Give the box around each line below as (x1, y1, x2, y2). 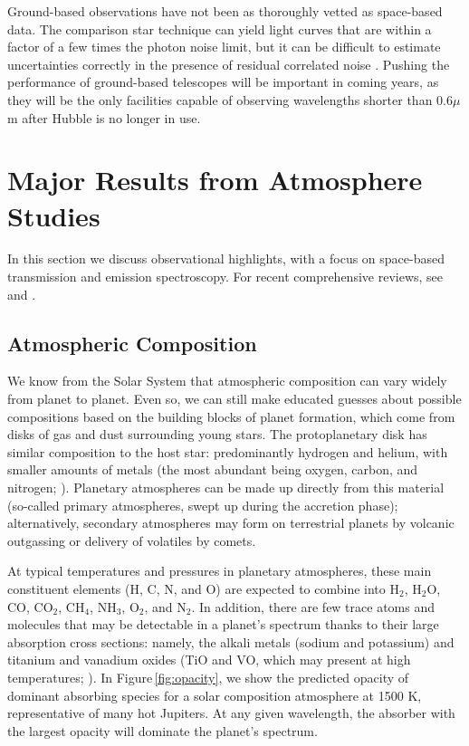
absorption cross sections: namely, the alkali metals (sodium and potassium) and (7, 632, 455, 651)
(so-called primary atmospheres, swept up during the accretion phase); (7, 495, 398, 514)
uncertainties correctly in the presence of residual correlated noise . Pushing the (7, 54, 450, 73)
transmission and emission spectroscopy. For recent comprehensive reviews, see (7, 267, 444, 286)
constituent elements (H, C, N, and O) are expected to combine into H (7, 579, 399, 598)
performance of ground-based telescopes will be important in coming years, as (7, 72, 439, 91)
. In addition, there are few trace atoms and (191, 597, 435, 616)
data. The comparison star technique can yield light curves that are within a (7, 19, 432, 38)
